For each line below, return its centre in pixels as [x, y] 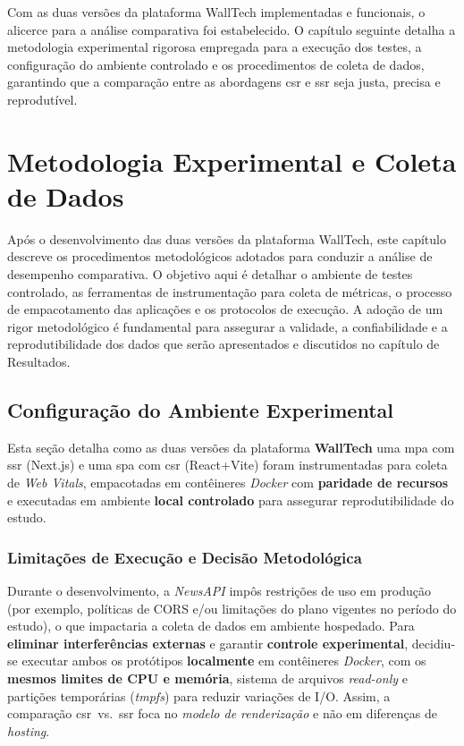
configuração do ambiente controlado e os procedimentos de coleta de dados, [216, 64]
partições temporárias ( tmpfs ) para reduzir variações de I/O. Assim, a [199, 695]
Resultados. [39, 362]
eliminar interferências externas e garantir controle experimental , [208, 643]
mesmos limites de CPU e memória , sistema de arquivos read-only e [207, 678]
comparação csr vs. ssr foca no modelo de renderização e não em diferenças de [222, 713]
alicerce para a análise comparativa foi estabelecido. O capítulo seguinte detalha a [232, 29]
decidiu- [434, 643]
